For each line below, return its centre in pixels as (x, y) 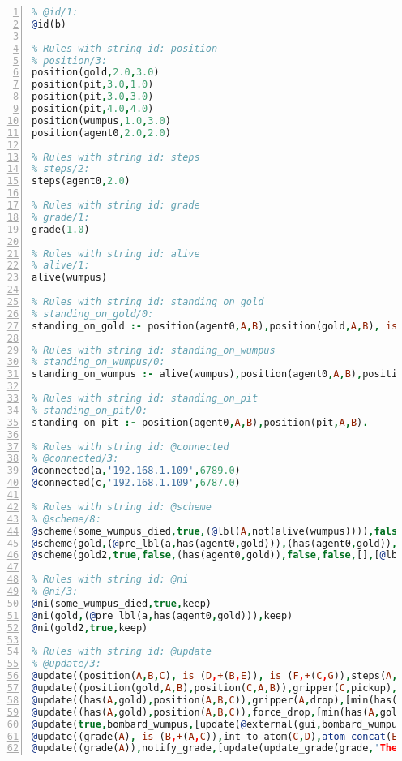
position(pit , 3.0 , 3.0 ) (93, 97)
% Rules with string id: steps (116, 157)
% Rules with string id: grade (116, 205)
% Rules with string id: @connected (130, 447)
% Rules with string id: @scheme (122, 507)
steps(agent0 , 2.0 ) (81, 181)
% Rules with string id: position (125, 48)
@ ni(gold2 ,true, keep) (90, 628)
